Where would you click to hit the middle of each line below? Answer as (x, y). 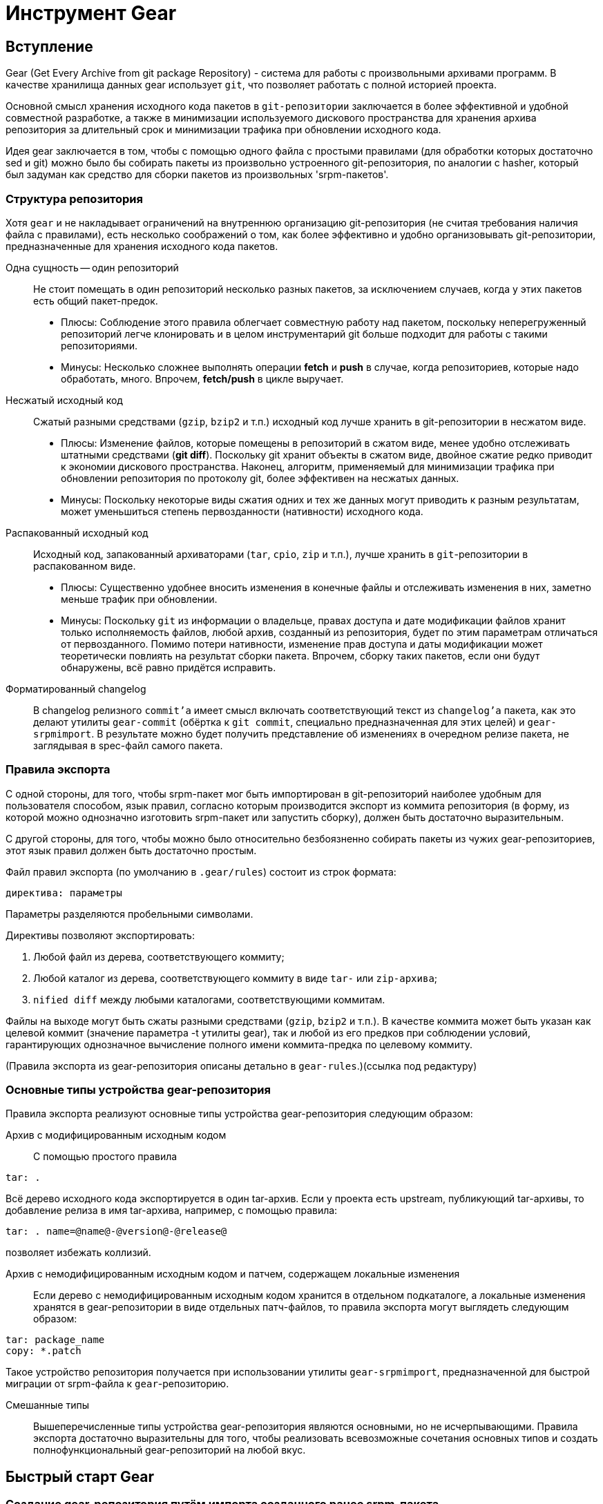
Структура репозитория (74, 199)
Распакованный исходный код (77, 532)
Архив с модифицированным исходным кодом (116, 1135)
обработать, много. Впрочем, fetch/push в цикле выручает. (202, 378)
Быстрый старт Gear (80, 1476)
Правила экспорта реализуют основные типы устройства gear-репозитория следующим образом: (239, 1114)
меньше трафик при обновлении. (139, 599)
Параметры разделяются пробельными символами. (130, 914)
